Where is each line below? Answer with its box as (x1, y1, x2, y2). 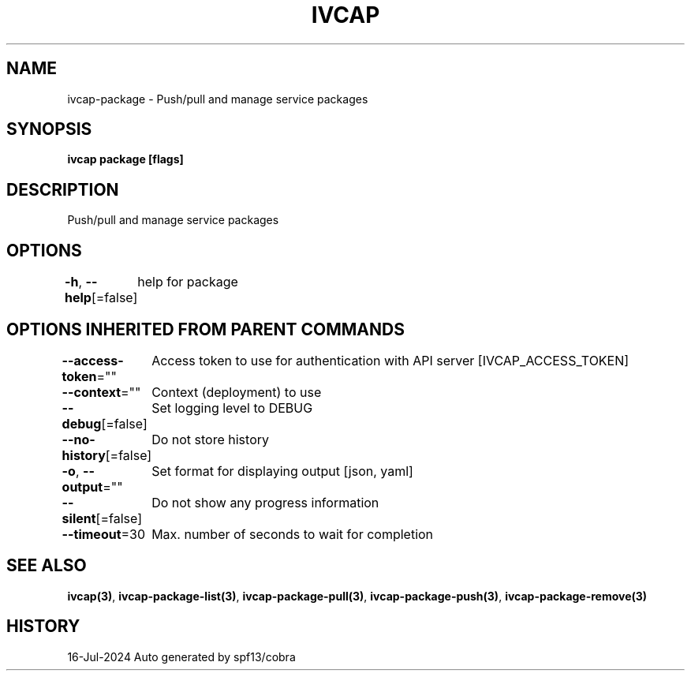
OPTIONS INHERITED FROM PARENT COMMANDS (6, 319, 405, 339)
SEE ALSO (6, 555, 87, 576)
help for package (137, 274, 238, 290)
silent (62, 510, 96, 526)
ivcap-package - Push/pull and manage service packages (67, 92, 368, 106)
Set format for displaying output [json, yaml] (151, 462, 413, 479)
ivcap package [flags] (67, 152, 184, 166)
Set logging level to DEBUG (151, 399, 313, 416)
